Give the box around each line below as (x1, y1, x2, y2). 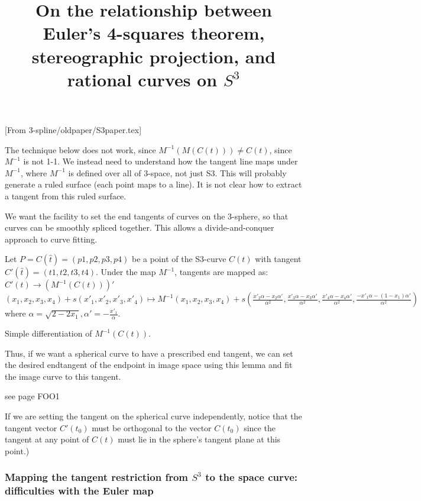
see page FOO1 (5, 390, 60, 402)
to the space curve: (205, 470, 297, 484)
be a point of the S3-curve (131, 253, 226, 265)
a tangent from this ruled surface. (5, 189, 127, 202)
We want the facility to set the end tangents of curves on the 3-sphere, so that (5, 209, 289, 222)
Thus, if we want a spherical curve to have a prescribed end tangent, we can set (5, 347, 293, 359)
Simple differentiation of (5, 327, 92, 340)
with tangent (255, 253, 302, 265)
